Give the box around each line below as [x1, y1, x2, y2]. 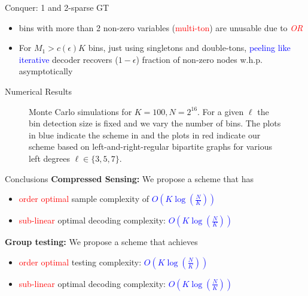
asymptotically [19, 65, 73, 77]
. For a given [197, 105, 244, 117]
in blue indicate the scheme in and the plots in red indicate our [29, 128, 261, 141]
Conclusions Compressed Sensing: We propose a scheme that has [5, 172, 254, 185]
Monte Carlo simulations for [29, 105, 132, 117]
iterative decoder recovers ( [19, 53, 118, 65]
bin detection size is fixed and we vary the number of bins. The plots [29, 117, 281, 129]
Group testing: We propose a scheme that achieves [5, 235, 198, 248]
